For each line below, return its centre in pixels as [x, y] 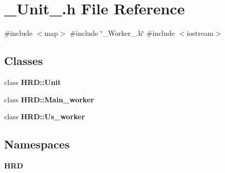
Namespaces [37, 144]
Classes [24, 61]
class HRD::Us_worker [45, 116]
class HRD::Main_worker [49, 99]
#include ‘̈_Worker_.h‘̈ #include [122, 33]
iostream [200, 33]
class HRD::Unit [33, 82]
